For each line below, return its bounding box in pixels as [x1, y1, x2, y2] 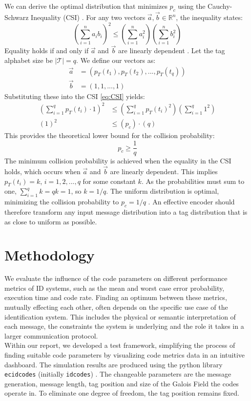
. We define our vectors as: [76, 55, 156, 65]
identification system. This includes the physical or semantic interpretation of [4, 311, 236, 321]
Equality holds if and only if [4, 45, 89, 56]
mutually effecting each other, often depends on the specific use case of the [4, 302, 228, 312]
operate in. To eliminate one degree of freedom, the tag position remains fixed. [4, 388, 239, 398]
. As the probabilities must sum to [141, 176, 245, 186]
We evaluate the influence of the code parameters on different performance [4, 273, 228, 283]
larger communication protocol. [4, 330, 98, 341]
